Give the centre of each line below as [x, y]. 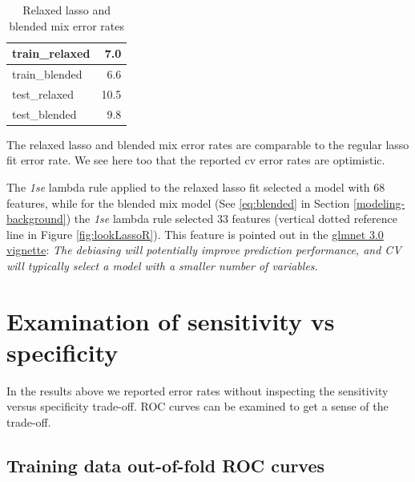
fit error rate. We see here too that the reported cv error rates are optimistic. [196, 160]
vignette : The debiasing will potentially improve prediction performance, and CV [204, 250]
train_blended [47, 74]
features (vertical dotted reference [314, 219]
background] [36, 219]
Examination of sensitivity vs [171, 320]
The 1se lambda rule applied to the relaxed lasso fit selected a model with [188, 187]
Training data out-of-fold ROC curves [166, 466]
